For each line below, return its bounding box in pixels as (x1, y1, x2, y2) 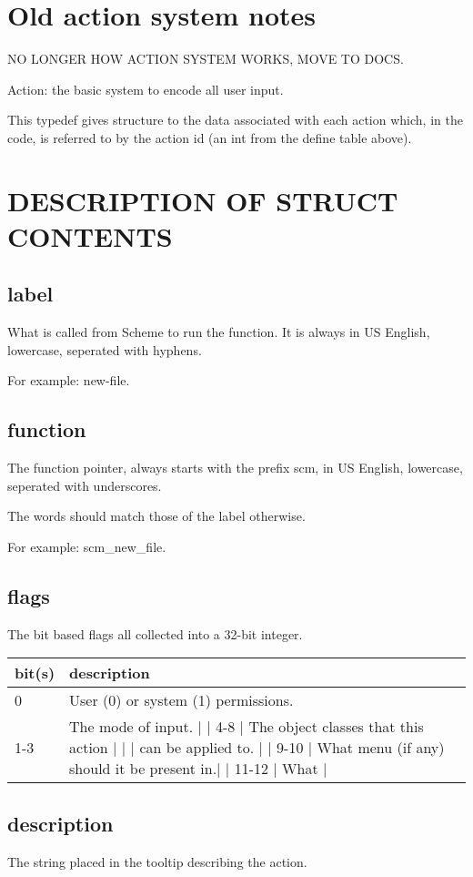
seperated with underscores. (7, 475, 162, 495)
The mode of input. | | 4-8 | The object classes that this (69, 716, 424, 738)
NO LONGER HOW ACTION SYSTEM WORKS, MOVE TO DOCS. (7, 49, 404, 68)
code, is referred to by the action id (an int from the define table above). (7, 127, 412, 147)
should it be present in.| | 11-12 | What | (69, 758, 327, 780)
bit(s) (15, 662, 55, 684)
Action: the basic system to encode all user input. (7, 79, 284, 98)
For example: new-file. (7, 371, 130, 390)
